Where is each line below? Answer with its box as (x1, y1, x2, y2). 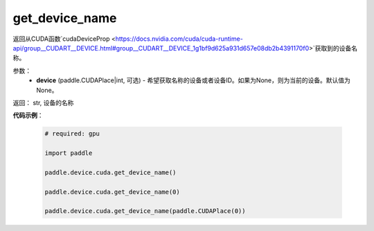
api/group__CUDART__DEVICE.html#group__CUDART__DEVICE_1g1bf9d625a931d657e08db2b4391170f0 (12, 44, 310, 52)
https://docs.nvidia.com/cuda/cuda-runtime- (115, 35, 244, 43)
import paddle (44, 149, 93, 157)
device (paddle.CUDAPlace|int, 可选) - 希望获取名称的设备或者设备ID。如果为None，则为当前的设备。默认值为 (36, 76, 351, 84)
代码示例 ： (12, 111, 44, 120)
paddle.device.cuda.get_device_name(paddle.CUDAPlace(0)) (44, 207, 246, 215)
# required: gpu (44, 130, 100, 138)
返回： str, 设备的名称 (12, 98, 74, 107)
